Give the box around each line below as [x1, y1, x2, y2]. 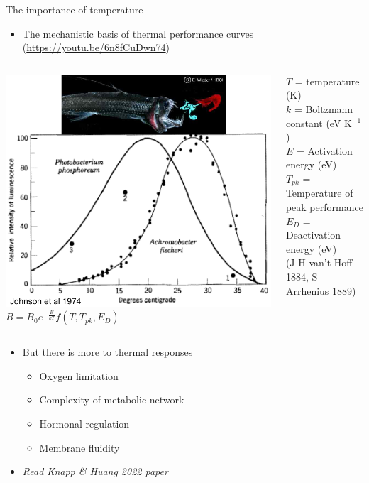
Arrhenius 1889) [285, 283, 356, 298]
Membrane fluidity [39, 440, 120, 455]
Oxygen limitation [39, 368, 119, 383]
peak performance [285, 199, 363, 214]
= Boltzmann [294, 101, 353, 116]
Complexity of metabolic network [39, 392, 184, 407]
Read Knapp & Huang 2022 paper [22, 464, 168, 479]
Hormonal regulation [39, 416, 130, 430]
